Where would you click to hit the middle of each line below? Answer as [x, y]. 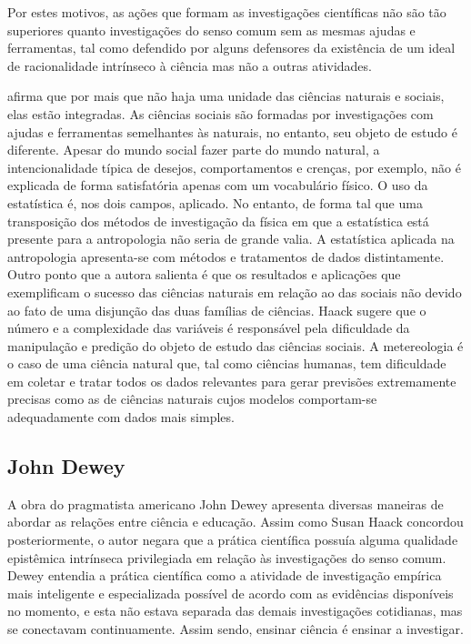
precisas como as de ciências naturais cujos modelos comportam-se [192, 399]
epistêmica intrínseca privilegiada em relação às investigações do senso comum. [227, 557]
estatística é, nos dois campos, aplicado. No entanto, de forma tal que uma [215, 202]
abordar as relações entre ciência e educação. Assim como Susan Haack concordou [235, 522]
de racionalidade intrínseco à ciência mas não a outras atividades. [190, 65]
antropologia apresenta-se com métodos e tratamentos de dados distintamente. [226, 256]
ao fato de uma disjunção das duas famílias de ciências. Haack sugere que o [217, 310]
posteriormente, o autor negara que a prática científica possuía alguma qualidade [233, 540]
